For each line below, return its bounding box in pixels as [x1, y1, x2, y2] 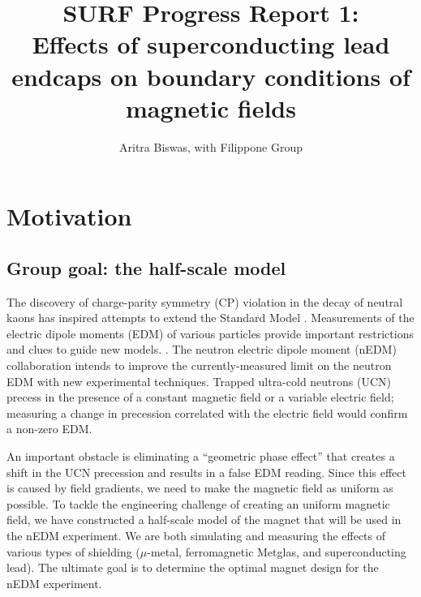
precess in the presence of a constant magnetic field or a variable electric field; [6, 389, 394, 406]
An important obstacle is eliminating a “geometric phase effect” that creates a [6, 448, 395, 465]
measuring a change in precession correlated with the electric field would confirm [6, 404, 408, 421]
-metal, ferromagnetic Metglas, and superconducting [147, 543, 406, 560]
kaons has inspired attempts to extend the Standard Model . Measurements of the [6, 309, 415, 326]
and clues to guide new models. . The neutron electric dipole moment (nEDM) [6, 341, 397, 358]
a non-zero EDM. [6, 420, 92, 437]
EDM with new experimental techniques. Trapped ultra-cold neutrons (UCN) [6, 372, 392, 389]
